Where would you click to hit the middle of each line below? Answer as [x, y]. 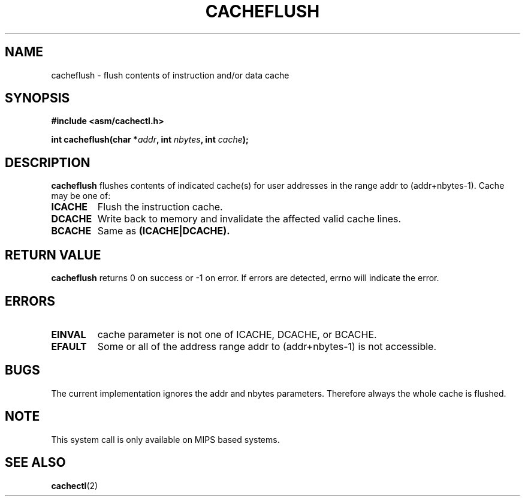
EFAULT [69, 346]
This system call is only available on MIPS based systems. [165, 439]
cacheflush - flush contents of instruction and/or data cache [170, 75]
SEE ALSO [35, 463]
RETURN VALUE [53, 255]
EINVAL [69, 334]
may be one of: [81, 196]
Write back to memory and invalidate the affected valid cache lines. [249, 219]
